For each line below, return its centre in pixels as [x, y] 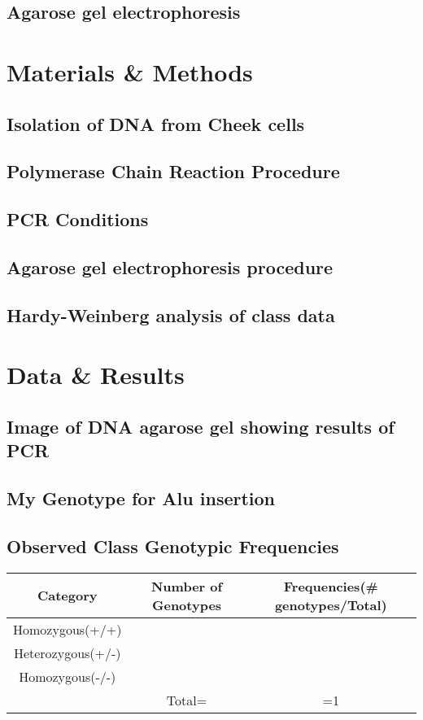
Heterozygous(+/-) [67, 652]
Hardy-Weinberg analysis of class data [171, 314]
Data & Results [96, 375]
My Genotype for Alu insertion [141, 498]
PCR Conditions [78, 219]
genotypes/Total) [331, 604]
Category [67, 596]
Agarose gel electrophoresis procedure [170, 266]
